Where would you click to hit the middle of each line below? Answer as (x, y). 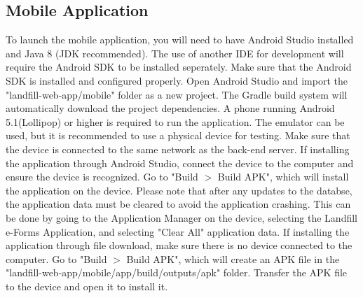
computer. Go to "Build (56, 258)
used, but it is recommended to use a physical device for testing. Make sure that (178, 135)
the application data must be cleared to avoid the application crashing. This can (178, 204)
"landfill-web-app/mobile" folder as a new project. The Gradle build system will (177, 94)
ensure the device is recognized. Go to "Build (102, 177)
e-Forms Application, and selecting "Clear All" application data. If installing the (178, 231)
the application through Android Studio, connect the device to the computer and (180, 163)
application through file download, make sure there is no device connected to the (179, 245)
